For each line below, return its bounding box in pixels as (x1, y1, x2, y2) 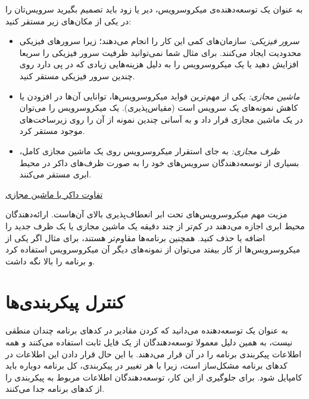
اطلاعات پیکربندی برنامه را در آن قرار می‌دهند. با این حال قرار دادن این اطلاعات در (5, 347, 302, 360)
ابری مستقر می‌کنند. (19, 168, 92, 180)
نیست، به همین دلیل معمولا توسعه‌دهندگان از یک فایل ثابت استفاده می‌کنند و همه (5, 336, 293, 348)
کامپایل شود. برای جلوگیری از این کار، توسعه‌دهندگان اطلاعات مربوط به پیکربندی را (5, 370, 302, 383)
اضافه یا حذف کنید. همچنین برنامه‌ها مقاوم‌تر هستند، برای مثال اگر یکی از (5, 231, 266, 244)
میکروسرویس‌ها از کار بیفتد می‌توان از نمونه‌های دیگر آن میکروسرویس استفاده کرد (5, 243, 301, 255)
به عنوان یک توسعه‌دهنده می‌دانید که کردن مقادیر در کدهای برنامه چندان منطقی (5, 324, 288, 336)
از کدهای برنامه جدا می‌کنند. (5, 382, 105, 395)
